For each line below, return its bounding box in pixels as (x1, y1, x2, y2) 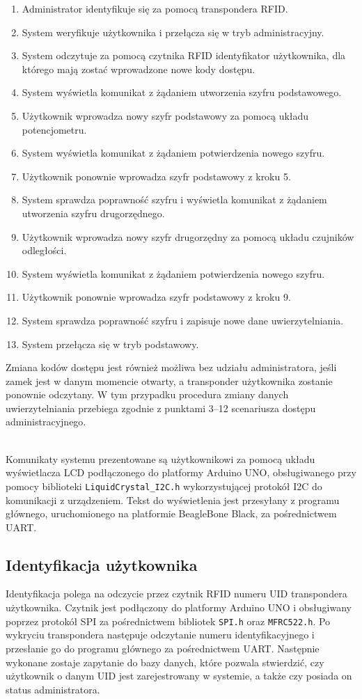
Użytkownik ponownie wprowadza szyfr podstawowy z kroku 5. (22, 168, 291, 183)
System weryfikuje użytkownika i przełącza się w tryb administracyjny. (22, 24, 324, 39)
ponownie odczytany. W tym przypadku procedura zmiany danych (6, 387, 289, 402)
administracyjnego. (6, 414, 86, 429)
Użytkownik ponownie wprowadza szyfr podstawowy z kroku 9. (22, 290, 291, 304)
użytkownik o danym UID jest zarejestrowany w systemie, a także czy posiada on (6, 668, 352, 683)
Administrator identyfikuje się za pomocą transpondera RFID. (22, 1, 288, 15)
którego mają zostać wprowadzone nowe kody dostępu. (22, 61, 255, 76)
